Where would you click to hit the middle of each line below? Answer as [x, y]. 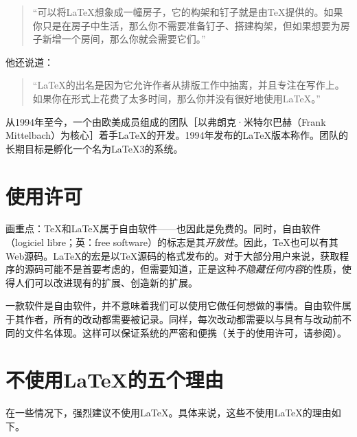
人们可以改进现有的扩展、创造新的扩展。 [106, 282]
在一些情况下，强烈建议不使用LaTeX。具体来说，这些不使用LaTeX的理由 [169, 413]
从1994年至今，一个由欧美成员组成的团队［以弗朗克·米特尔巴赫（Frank [166, 121]
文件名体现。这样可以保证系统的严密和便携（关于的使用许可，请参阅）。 [185, 332]
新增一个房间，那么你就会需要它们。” [124, 39]
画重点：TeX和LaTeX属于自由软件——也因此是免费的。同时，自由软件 [163, 228]
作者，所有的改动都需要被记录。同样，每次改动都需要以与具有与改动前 [183, 319]
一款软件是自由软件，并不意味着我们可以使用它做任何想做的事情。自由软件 [174, 305]
